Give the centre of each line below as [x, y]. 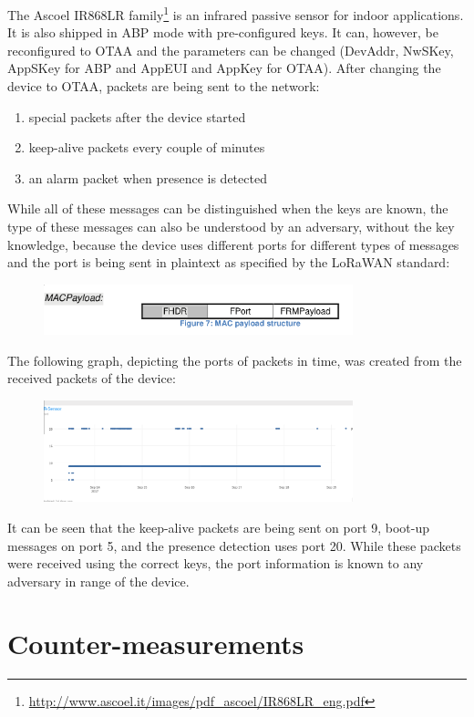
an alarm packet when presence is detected [148, 177]
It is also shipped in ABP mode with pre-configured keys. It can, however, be [223, 32]
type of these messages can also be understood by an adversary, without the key [231, 226]
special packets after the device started [137, 116]
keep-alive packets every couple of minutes [147, 147]
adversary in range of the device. [98, 581]
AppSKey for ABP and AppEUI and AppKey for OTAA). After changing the [224, 68]
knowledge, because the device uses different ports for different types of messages [233, 244]
